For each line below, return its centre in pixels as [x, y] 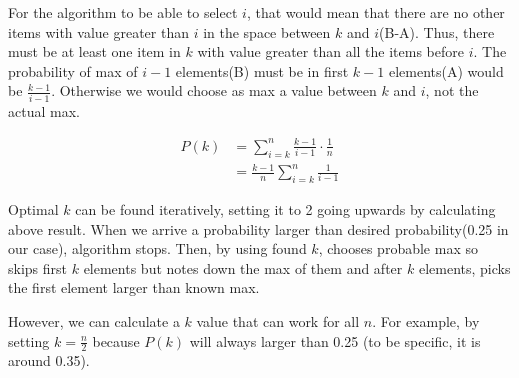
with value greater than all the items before [330, 51]
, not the [452, 90]
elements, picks [464, 267]
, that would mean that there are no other [375, 12]
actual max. [44, 110]
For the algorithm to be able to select [123, 12]
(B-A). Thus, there [437, 31]
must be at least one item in [94, 51]
